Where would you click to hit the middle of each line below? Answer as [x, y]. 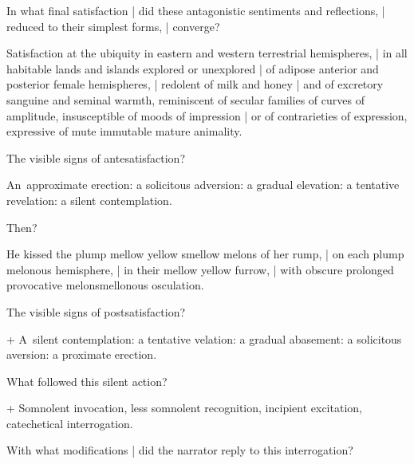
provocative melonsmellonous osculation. [105, 285]
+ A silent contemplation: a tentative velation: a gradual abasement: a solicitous [204, 338]
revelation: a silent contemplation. [89, 200]
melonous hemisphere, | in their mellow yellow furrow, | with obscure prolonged [200, 269]
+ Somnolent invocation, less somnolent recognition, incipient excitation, [184, 408]
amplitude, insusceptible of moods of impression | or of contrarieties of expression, [207, 115]
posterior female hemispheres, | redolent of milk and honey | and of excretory [195, 84]
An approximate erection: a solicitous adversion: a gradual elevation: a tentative [203, 185]
